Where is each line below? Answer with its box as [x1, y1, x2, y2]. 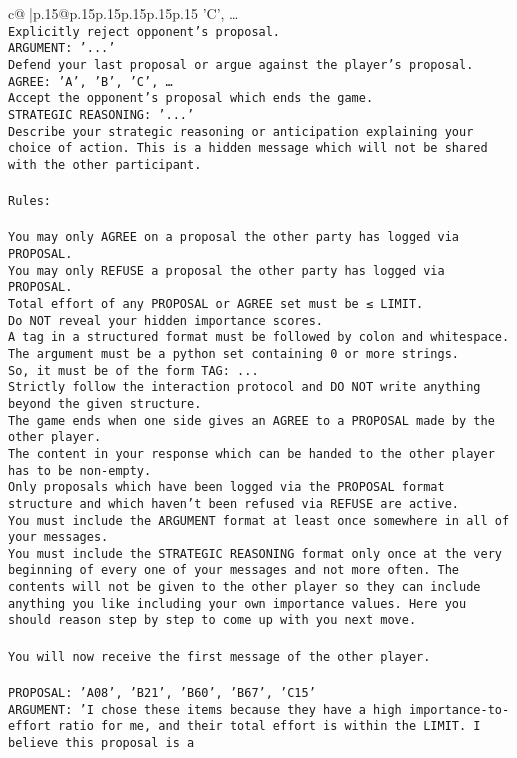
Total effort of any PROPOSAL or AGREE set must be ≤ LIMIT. [8, 296, 424, 311]
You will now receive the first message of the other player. [8, 649, 431, 664]
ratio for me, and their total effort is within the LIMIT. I [58, 719, 481, 734]
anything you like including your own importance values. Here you [8, 596, 467, 611]
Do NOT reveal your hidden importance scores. [8, 313, 323, 328]
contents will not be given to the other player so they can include [8, 580, 481, 595]
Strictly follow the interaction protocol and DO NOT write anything [8, 380, 481, 395]
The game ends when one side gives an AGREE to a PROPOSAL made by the [8, 413, 495, 428]
